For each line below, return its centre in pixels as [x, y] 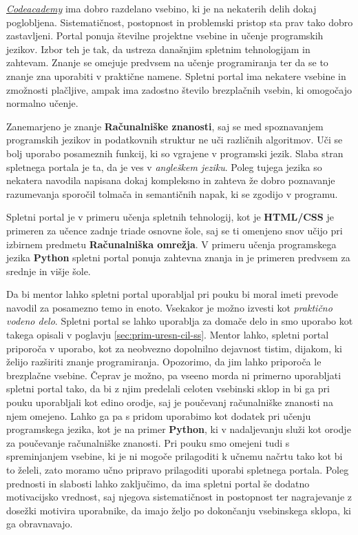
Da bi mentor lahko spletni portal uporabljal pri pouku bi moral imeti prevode [172, 294]
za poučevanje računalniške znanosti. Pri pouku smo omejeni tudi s [148, 442]
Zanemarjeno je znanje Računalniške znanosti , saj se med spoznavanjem [165, 126]
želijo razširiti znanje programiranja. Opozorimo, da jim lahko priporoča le [164, 362]
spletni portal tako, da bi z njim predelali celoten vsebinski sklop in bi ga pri [168, 388]
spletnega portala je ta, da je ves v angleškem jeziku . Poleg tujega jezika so [164, 166]
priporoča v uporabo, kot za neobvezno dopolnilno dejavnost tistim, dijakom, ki [175, 348]
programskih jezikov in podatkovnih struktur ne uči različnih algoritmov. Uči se [175, 140]
